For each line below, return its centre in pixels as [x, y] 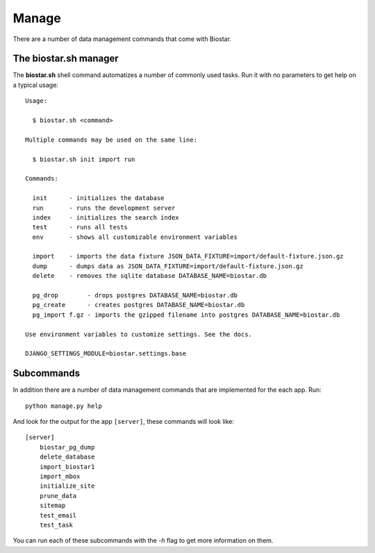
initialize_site [67, 486]
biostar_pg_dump [67, 447]
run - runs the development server [104, 208]
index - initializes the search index [106, 217]
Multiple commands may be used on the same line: [111, 140]
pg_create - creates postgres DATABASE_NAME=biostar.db [139, 305]
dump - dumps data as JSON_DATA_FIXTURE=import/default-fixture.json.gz [168, 266]
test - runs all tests [80, 227]
